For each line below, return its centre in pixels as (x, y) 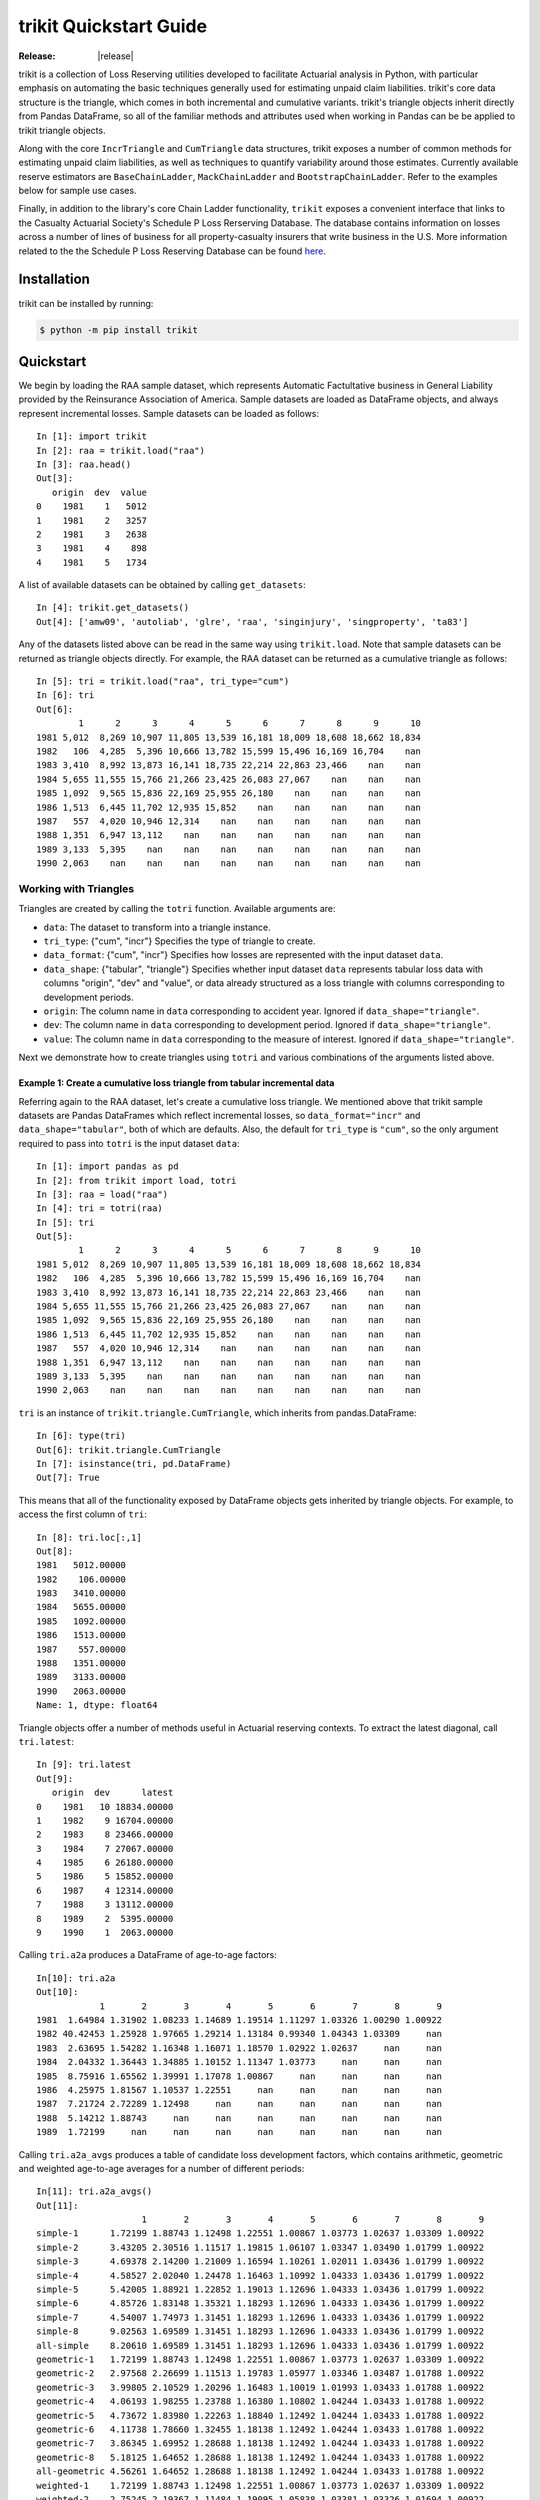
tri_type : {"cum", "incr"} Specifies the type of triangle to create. (179, 941)
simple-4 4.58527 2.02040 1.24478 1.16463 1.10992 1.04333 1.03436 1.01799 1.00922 (260, 2275)
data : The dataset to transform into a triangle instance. (157, 927)
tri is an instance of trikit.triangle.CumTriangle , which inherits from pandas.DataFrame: (217, 1412)
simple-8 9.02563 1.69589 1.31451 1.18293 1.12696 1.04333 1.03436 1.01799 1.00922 (260, 2331)
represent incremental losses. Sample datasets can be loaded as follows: (169, 413)
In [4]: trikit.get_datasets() (113, 608)
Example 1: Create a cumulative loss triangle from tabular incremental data (176, 1083)
